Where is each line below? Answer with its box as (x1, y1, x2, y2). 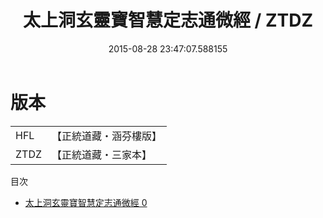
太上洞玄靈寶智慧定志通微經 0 (24, 196, 148, 208)
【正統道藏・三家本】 (51, 147, 153, 161)
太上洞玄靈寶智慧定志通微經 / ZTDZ (22, 9, 314, 32)
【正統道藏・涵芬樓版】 (51, 129, 163, 143)
